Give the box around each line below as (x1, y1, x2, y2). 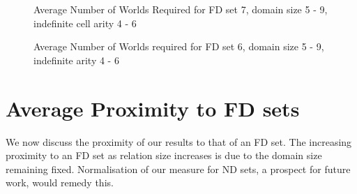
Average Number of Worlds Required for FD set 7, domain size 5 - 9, (33, 2, 328, 16)
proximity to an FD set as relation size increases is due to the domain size (6, 148, 322, 163)
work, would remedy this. (6, 175, 114, 190)
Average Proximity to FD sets (6, 94, 300, 122)
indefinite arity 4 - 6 (33, 52, 119, 67)
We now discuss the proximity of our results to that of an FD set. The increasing (6, 134, 352, 149)
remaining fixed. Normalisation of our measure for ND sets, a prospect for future (6, 161, 351, 176)
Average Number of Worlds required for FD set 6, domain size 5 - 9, (33, 39, 324, 54)
